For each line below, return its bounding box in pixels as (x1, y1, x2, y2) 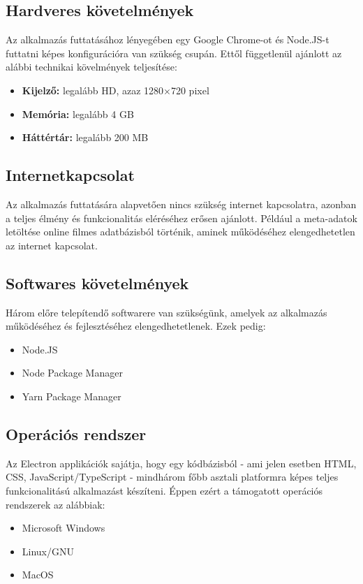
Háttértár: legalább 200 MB (22, 130, 149, 145)
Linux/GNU (22, 543, 74, 558)
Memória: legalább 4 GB (22, 106, 134, 121)
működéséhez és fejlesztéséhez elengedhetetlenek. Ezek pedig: (6, 319, 266, 333)
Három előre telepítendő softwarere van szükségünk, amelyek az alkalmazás (6, 305, 327, 319)
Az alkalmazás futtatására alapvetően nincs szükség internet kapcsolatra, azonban (6, 196, 357, 211)
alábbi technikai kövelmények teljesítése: (6, 59, 177, 74)
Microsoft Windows (22, 520, 105, 535)
